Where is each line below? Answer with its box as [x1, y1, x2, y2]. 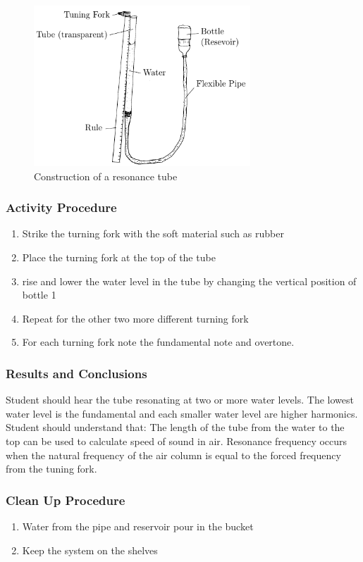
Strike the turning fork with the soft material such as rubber [22, 226, 284, 241]
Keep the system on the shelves [22, 542, 158, 557]
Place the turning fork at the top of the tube [22, 250, 216, 264]
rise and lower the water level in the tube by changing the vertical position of [22, 273, 357, 288]
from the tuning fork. [6, 461, 97, 476]
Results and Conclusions [6, 364, 147, 382]
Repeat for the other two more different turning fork [22, 311, 249, 325]
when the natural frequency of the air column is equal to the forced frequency [6, 447, 341, 462]
